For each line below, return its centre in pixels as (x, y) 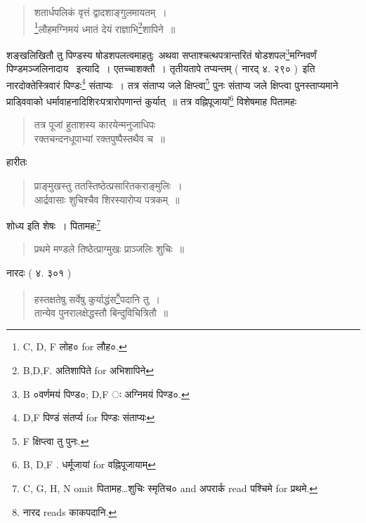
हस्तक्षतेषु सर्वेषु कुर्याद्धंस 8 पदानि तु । (97, 298)
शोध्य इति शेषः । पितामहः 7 (54, 224)
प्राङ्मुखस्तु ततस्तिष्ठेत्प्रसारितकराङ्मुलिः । (108, 185)
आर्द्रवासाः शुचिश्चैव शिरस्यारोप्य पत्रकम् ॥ (107, 199)
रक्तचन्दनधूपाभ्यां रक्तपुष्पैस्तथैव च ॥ (99, 138)
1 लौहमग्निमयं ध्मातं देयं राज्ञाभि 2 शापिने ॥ (105, 27)
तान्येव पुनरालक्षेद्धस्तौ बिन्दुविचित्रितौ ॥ (101, 312)
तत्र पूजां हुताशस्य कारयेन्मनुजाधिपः (94, 125)
